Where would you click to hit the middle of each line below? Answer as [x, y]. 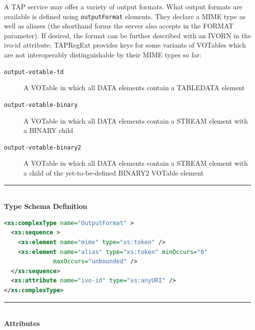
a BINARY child [49, 130]
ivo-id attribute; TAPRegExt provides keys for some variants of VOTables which [125, 45]
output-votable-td [34, 72]
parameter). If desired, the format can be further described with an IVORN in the [127, 35]
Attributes [22, 323]
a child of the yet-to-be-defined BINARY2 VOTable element [114, 172]
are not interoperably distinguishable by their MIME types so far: [103, 55]
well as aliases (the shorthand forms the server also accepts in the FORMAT [119, 26]
